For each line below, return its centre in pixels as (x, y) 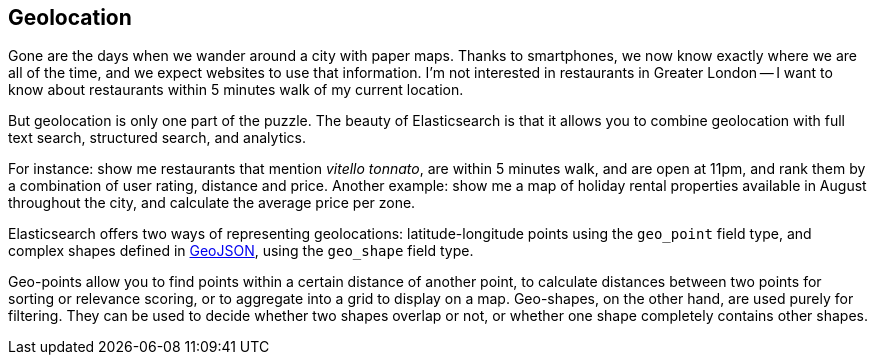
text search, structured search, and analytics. (157, 138)
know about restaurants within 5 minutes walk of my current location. (236, 90)
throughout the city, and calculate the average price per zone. (212, 203)
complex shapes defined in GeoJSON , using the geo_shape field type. (241, 251)
